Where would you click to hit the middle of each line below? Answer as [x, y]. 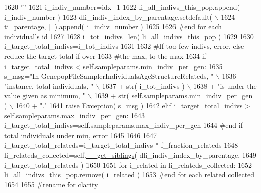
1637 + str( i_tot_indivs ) [143, 85]
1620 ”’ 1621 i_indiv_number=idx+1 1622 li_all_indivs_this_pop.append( [122, 7]
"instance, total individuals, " [49, 85]
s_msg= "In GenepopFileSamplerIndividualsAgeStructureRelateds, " [109, 76]
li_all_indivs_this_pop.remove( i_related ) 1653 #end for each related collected [129, 175]
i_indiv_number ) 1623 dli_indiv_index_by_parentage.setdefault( [108, 16]
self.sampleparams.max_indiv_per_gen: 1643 [74, 115]
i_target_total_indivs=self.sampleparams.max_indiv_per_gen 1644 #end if [123, 125]
